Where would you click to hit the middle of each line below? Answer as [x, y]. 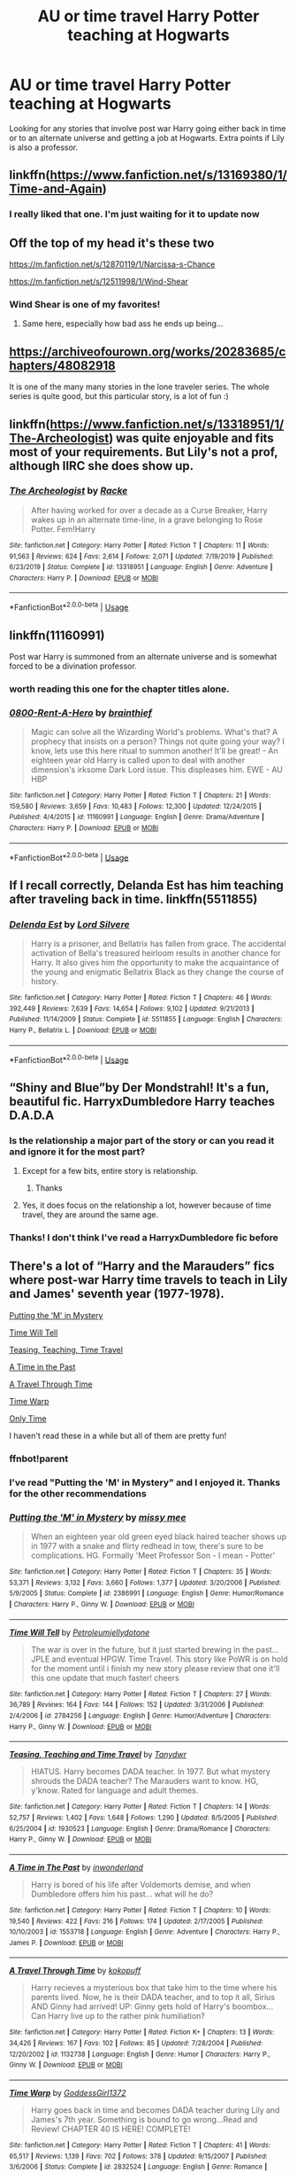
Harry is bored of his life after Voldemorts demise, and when [141, 1884]
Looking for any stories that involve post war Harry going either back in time [148, 128]
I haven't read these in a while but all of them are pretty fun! [118, 1435]
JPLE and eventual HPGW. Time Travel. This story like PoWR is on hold [159, 1659]
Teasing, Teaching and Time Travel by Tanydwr [98, 1755]
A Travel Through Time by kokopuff [75, 1971]
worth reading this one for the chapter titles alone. [119, 689]
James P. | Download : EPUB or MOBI [66, 1943]
